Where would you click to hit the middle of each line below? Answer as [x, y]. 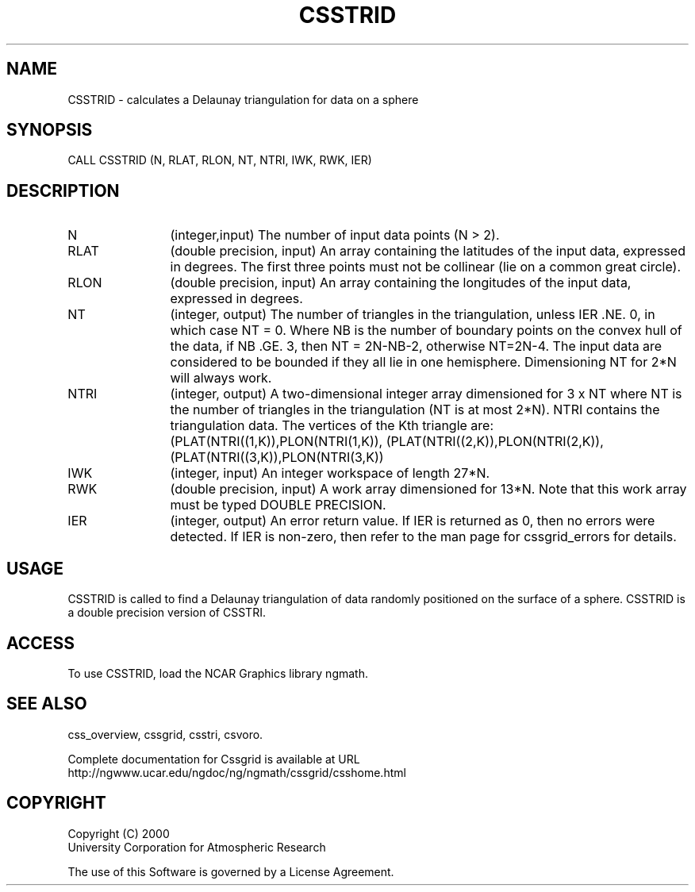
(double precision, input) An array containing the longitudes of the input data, [401, 283]
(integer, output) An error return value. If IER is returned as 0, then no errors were [413, 521]
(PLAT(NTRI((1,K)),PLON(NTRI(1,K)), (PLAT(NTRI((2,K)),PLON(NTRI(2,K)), [387, 442]
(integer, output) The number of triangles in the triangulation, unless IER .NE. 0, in [413, 315]
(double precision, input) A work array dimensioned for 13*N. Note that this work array [428, 489]
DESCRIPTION [63, 190]
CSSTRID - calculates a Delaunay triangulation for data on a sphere [243, 99]
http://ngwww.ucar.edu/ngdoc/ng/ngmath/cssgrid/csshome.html [237, 772]
